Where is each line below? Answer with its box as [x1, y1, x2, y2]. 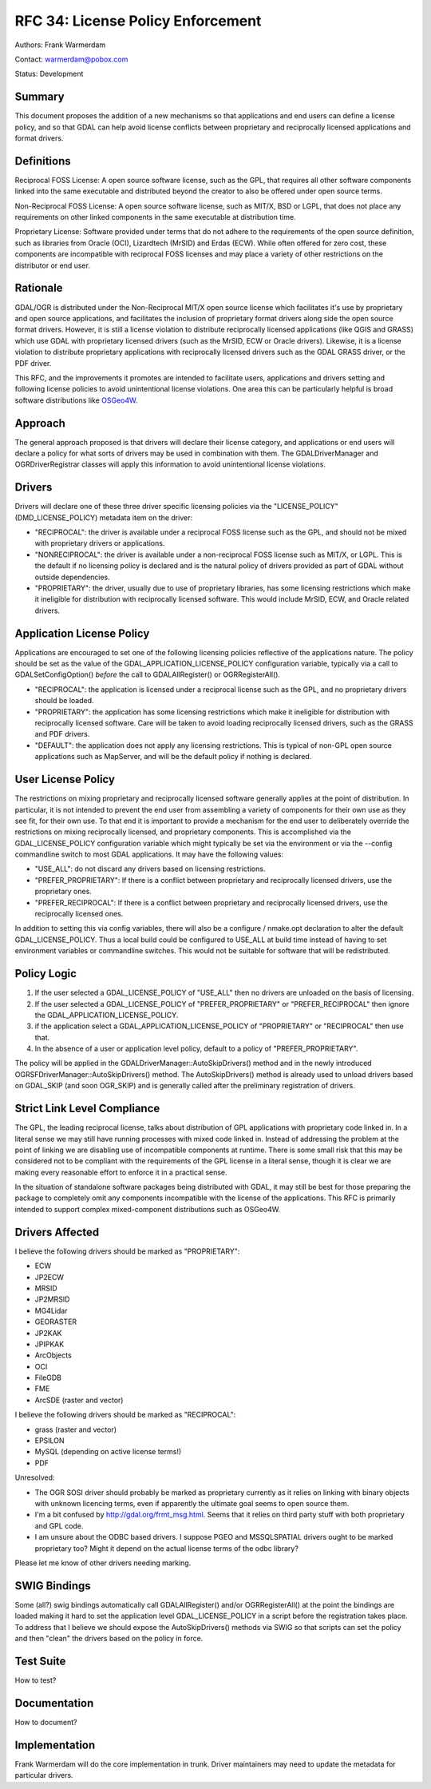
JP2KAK [34, 1328, 62, 1338]
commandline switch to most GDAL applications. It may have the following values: [14, 849, 283, 859]
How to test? [14, 1675, 57, 1685]
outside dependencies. [34, 572, 111, 582]
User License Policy [14, 773, 116, 786]
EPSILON [34, 1436, 65, 1445]
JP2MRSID [34, 1294, 70, 1304]
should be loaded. [34, 696, 95, 706]
